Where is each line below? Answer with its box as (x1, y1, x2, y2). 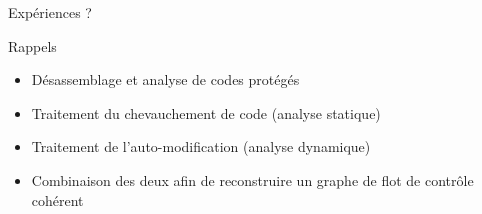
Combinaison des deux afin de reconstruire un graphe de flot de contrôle (31, 169, 474, 190)
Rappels (8, 35, 57, 56)
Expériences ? (8, 2, 92, 22)
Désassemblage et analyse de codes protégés (31, 69, 300, 90)
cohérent (31, 189, 84, 210)
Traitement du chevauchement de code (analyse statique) (31, 102, 381, 123)
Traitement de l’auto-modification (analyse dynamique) (31, 136, 371, 157)
